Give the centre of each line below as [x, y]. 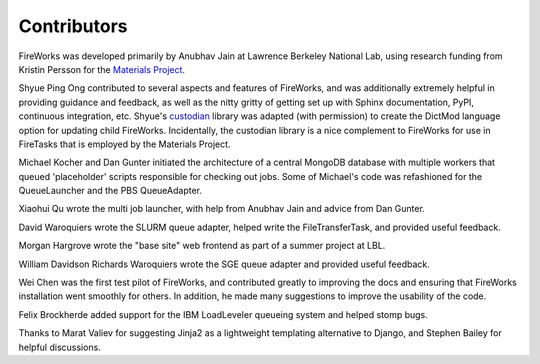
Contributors [73, 26]
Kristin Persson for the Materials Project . [101, 69]
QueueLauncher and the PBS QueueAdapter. [110, 191]
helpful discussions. [60, 347]
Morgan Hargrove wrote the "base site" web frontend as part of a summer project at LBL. [202, 246]
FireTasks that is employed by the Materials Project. [124, 144]
